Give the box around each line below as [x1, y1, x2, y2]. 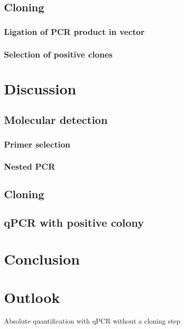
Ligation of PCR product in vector [4, 25, 145, 37]
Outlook [4, 287, 60, 307]
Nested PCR [4, 160, 55, 173]
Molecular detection [4, 112, 108, 127]
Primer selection [4, 138, 70, 150]
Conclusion [4, 249, 80, 269]
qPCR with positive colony [4, 215, 144, 230]
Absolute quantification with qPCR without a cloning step [4, 316, 181, 326]
